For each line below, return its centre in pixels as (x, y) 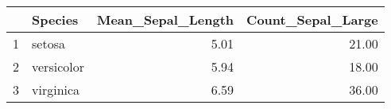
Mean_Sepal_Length (165, 19)
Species (55, 19)
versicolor (58, 66)
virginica (56, 90)
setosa (48, 43)
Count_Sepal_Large (312, 19)
